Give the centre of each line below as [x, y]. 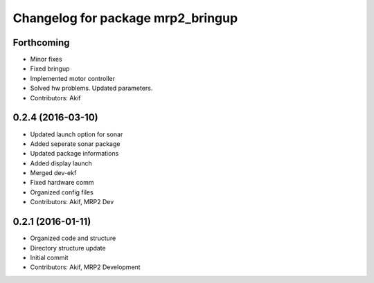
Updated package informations [74, 154]
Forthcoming [41, 43]
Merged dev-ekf [53, 173]
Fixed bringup [50, 69]
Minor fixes [46, 60]
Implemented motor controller [73, 78]
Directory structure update [68, 248]
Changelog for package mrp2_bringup [125, 18]
